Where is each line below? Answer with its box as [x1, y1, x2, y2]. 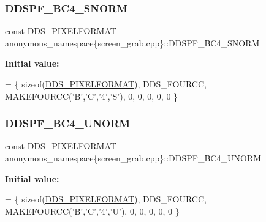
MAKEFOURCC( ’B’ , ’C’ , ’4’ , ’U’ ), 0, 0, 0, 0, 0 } [5, 204, 180, 217]
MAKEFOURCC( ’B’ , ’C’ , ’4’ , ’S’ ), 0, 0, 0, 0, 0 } [5, 89, 178, 102]
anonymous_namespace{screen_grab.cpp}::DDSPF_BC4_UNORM [5, 152, 261, 164]
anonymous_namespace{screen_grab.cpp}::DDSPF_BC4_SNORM [5, 36, 260, 49]
